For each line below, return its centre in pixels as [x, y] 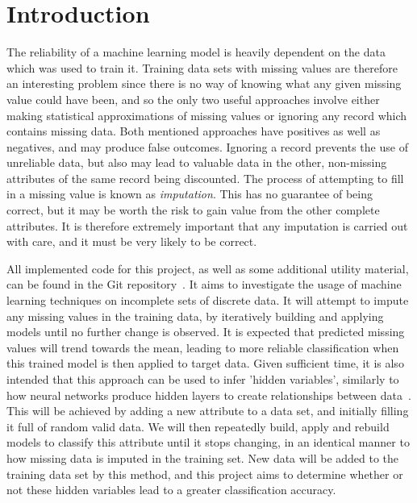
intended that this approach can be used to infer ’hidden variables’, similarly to [203, 379]
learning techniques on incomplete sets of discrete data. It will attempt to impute [208, 300]
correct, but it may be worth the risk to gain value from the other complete [193, 210]
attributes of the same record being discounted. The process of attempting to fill [205, 178]
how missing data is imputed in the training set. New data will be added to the [203, 457]
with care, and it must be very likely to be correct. [132, 241]
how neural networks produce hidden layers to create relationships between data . [209, 395]
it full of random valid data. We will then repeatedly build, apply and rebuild [198, 426]
